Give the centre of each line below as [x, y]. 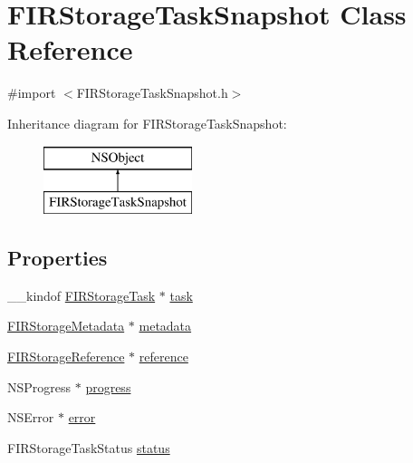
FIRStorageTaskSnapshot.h [152, 93]
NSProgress [39, 386]
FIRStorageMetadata [66, 326]
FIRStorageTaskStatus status [89, 447]
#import [32, 93]
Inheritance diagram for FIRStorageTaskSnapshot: [147, 123]
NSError [31, 417]
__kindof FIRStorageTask [82, 295]
